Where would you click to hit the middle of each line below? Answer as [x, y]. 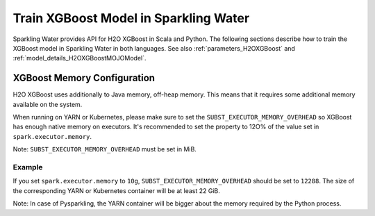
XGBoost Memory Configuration [84, 78]
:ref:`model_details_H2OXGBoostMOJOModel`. [80, 58]
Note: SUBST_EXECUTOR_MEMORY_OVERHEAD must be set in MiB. [105, 149]
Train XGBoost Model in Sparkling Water [131, 18]
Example [28, 167]
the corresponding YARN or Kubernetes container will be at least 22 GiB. [116, 190]
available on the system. [48, 104]
